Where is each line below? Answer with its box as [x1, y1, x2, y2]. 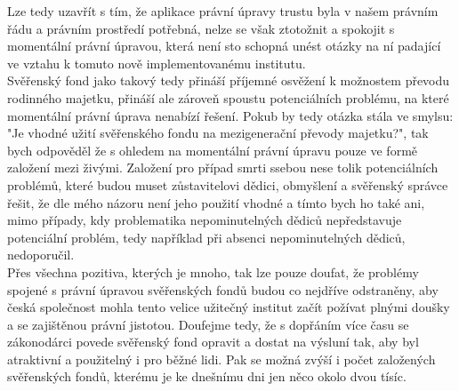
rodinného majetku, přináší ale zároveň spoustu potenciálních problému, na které [7, 88, 449, 107]
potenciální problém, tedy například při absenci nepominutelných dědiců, [7, 227, 406, 246]
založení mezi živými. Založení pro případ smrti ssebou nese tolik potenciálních [7, 158, 439, 177]
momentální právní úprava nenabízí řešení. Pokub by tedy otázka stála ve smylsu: [7, 106, 454, 124]
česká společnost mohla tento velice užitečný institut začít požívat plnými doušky [7, 298, 450, 316]
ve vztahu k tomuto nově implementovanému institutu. [7, 53, 306, 72]
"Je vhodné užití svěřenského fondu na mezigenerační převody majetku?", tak [7, 124, 429, 142]
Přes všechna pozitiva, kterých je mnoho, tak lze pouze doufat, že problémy [7, 262, 419, 281]
